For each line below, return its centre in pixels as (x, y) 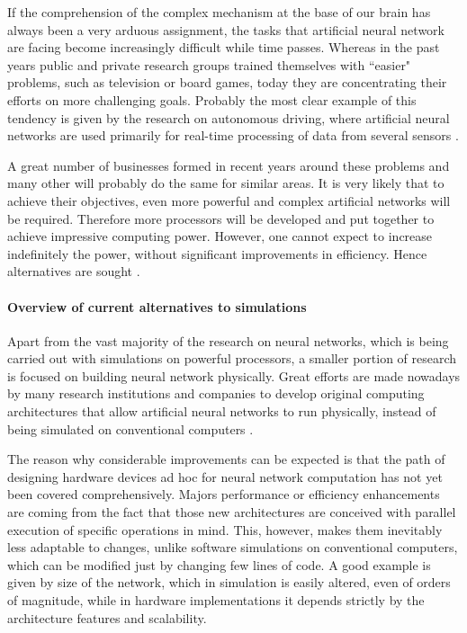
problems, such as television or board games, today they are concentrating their (227, 82)
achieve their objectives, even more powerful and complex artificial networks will (229, 200)
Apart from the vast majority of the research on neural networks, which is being (228, 340)
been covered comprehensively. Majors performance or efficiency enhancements (224, 494)
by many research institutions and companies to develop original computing (216, 393)
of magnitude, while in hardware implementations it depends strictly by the (216, 600)
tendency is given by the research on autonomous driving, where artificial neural (229, 117)
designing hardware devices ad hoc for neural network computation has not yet (225, 476)
